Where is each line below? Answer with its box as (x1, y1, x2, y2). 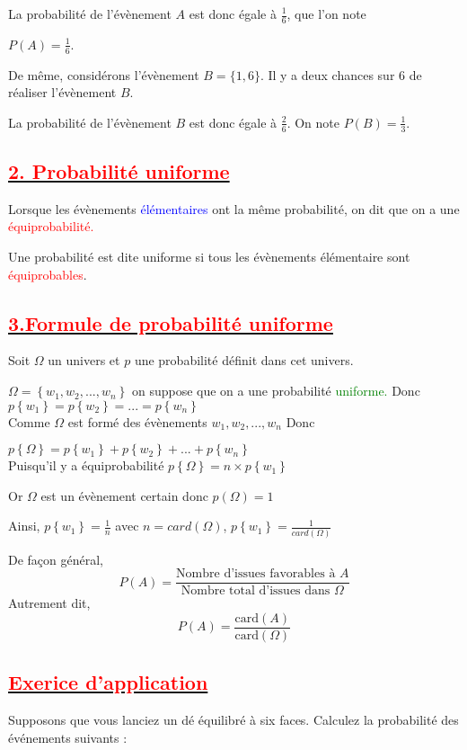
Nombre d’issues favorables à (176, 567, 336, 581)
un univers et (48, 351, 120, 370)
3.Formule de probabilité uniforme (8, 308, 333, 336)
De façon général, (8, 549, 104, 568)
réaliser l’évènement (8, 83, 117, 102)
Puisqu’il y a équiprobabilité (8, 456, 164, 475)
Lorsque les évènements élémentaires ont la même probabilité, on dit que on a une (8, 199, 460, 218)
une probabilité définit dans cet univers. (134, 351, 354, 370)
